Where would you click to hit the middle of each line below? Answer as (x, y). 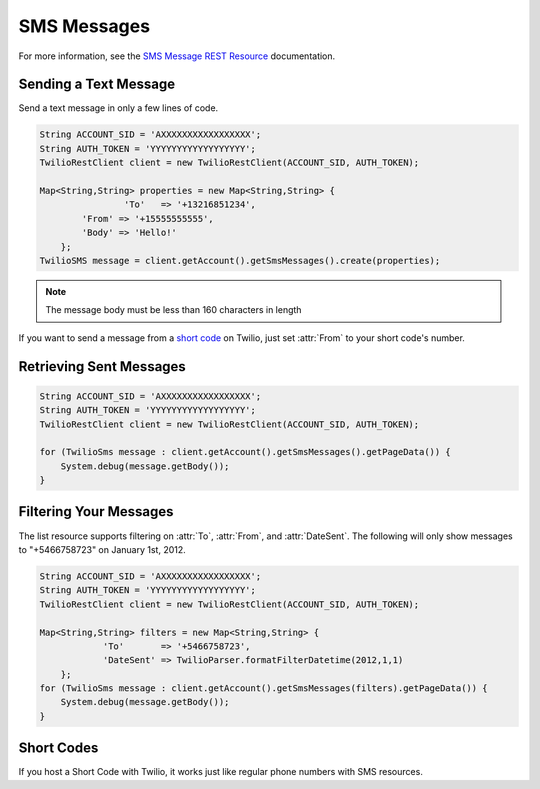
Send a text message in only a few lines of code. (118, 108)
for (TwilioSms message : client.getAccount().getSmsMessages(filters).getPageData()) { (264, 688)
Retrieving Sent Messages (102, 366)
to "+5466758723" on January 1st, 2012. (102, 549)
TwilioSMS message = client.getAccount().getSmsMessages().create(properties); (240, 260)
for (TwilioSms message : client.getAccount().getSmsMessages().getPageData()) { (245, 452)
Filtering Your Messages (96, 511)
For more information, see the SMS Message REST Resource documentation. (177, 56)
